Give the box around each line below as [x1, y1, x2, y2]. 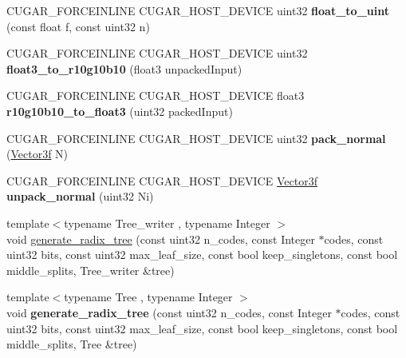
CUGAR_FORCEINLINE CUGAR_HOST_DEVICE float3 [6, 87, 305, 104]
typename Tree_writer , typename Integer [64, 214, 270, 231]
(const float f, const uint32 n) [6, 18, 150, 34]
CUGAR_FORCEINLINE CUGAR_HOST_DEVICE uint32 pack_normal [6, 129, 386, 146]
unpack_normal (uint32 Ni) [6, 188, 154, 205]
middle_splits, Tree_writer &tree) [6, 261, 175, 278]
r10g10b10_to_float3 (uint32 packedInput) [6, 102, 233, 119]
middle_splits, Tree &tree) [6, 336, 137, 352]
